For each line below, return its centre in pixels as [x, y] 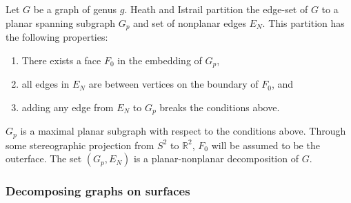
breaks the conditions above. [220, 107]
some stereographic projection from [80, 145]
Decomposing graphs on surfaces [98, 191]
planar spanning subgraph [60, 22]
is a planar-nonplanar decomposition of [216, 158]
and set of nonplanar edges [190, 22]
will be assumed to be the [265, 145]
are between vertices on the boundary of [173, 84]
